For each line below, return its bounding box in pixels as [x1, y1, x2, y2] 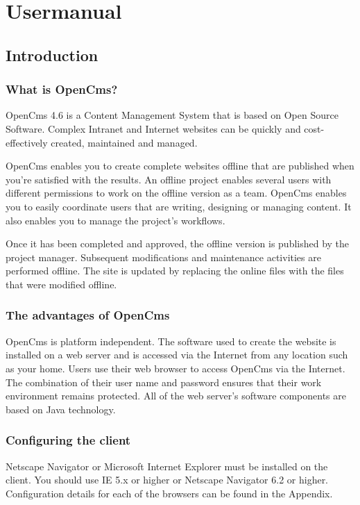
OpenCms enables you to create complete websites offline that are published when [6, 158, 354, 173]
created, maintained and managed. [51, 135, 198, 149]
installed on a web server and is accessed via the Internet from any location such [6, 347, 348, 362]
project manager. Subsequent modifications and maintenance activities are [6, 249, 321, 264]
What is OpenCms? [6, 81, 118, 98]
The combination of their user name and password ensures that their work [6, 374, 322, 389]
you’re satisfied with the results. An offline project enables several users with [6, 172, 332, 186]
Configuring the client [6, 431, 131, 449]
